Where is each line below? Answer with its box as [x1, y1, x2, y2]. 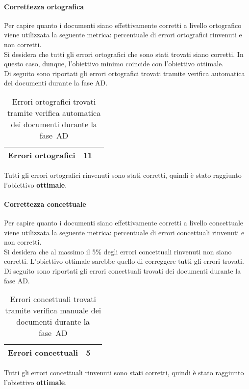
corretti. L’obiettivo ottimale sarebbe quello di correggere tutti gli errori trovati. [4, 256, 244, 266]
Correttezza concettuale [4, 198, 86, 209]
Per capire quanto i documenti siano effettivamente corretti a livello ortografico [4, 20, 242, 30]
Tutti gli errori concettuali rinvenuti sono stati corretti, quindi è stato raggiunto [4, 367, 244, 378]
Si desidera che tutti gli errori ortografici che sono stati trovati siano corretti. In [4, 49, 244, 59]
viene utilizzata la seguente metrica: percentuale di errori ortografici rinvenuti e [4, 29, 242, 40]
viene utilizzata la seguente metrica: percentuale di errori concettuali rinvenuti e [4, 227, 245, 237]
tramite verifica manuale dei [5, 305, 101, 316]
